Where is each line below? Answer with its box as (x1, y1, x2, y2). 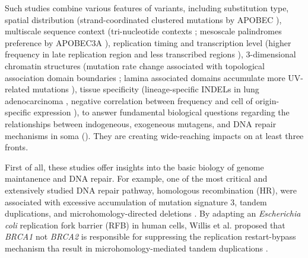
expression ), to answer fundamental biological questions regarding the (33, 106, 290, 118)
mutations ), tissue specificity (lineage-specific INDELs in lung (32, 83, 259, 95)
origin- (255, 94, 280, 107)
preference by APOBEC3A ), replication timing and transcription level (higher (5, 36, 291, 49)
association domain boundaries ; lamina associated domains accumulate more (5, 71, 285, 83)
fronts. (5, 141, 28, 153)
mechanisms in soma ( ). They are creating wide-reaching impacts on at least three (5, 129, 304, 141)
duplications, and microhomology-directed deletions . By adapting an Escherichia (5, 207, 301, 220)
